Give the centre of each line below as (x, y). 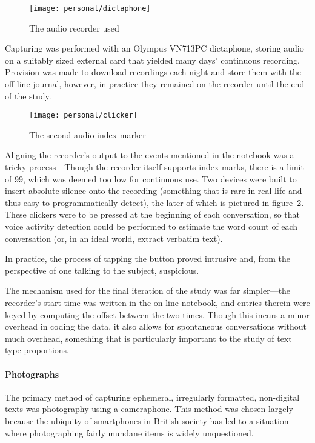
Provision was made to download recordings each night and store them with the (153, 72)
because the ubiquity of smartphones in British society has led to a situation (147, 420)
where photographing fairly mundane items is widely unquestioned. (129, 432)
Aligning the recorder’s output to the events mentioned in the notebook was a (150, 155)
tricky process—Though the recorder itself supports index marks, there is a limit (154, 167)
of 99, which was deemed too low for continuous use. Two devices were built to (151, 178)
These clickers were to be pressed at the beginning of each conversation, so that (153, 214)
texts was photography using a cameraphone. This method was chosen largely (149, 409)
